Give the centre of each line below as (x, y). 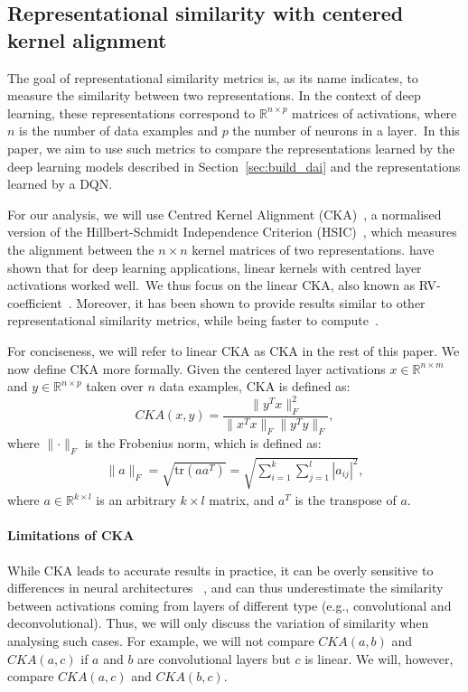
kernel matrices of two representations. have (313, 249)
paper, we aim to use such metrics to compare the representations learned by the (231, 148)
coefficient (35, 302)
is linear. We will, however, (379, 658)
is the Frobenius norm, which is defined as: (203, 442)
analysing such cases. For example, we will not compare (161, 640)
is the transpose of (346, 500)
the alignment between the (81, 249)
